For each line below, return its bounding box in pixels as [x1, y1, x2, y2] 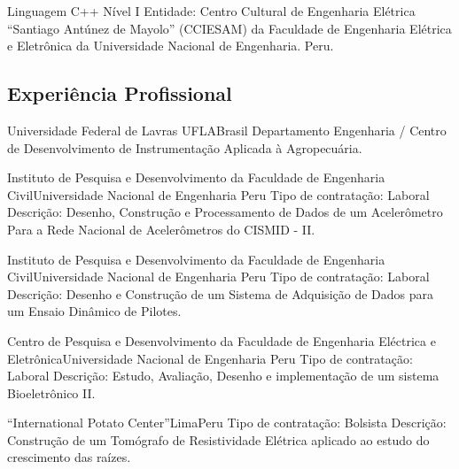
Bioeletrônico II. [7, 383, 96, 402]
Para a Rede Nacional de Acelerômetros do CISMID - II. [7, 219, 315, 238]
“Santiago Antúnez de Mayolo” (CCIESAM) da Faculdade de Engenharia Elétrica [7, 19, 452, 37]
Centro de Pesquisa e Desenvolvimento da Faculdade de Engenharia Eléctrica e [7, 331, 436, 350]
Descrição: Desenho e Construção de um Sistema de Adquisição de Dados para [7, 284, 433, 303]
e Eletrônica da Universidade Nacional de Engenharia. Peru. [7, 36, 334, 55]
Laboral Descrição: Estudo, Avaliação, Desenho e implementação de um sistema [7, 366, 440, 385]
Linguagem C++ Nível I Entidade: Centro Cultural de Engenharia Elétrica [7, 2, 416, 19]
